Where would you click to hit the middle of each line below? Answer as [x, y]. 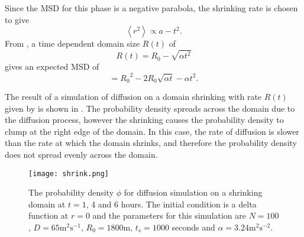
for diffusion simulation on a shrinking [193, 192]
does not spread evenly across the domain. [81, 154]
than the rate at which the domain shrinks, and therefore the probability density [151, 143]
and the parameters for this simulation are [169, 215]
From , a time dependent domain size [72, 43]
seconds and [193, 227]
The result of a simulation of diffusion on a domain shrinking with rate [133, 96]
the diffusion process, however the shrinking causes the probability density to [144, 120]
